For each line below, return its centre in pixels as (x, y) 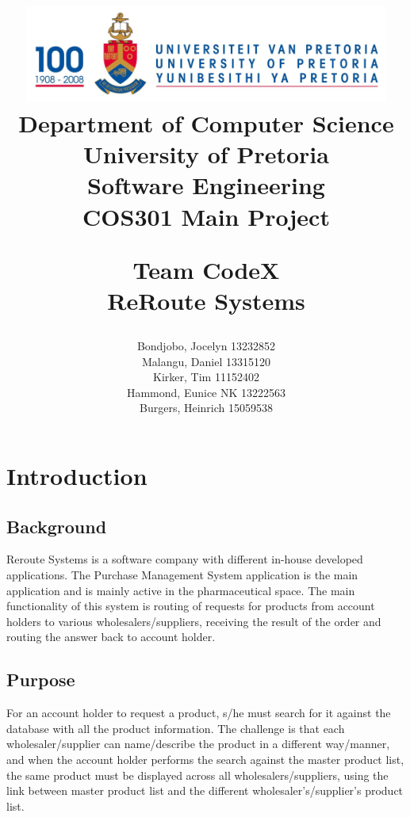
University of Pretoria (206, 154)
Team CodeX (206, 269)
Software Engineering (206, 185)
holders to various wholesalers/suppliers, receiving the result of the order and (194, 621)
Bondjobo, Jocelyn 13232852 (206, 346)
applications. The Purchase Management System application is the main (182, 575)
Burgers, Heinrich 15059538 (206, 408)
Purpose (41, 680)
